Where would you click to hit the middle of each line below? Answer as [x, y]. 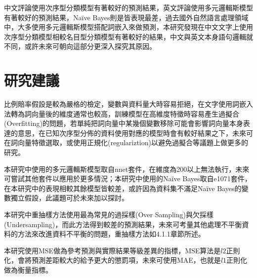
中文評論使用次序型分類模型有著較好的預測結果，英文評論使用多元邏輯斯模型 [128, 7]
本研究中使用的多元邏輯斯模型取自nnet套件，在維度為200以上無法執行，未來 [127, 169]
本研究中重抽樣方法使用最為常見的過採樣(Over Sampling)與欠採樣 [109, 215]
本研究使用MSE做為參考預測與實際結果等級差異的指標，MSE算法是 [112, 250]
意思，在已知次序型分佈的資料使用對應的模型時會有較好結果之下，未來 [132, 133]
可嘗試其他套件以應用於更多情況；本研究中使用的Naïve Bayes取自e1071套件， [128, 179]
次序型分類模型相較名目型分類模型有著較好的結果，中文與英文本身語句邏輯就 [128, 36]
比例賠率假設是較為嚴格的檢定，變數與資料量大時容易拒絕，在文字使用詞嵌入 [128, 104]
